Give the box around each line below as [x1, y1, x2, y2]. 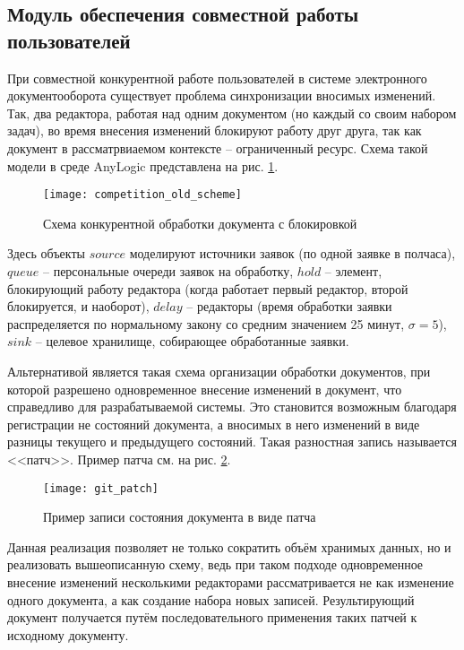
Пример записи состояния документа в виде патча [43, 507, 316, 526]
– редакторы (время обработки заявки [186, 297, 392, 316]
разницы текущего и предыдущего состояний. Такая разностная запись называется [7, 432, 457, 451]
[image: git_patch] [43, 481, 159, 495]
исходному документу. [7, 625, 129, 644]
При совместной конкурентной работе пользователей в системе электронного [7, 68, 427, 87]
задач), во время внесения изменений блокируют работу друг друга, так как [7, 121, 422, 140]
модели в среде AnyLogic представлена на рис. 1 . [7, 156, 279, 175]
